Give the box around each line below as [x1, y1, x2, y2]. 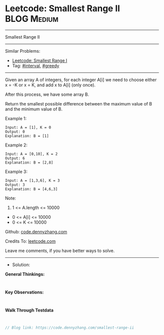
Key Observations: [5, 289, 44, 295]
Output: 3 [5, 182, 25, 187]
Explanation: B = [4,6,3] [5, 187, 58, 191]
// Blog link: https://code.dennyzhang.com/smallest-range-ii [5, 325, 134, 330]
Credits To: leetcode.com [5, 238, 56, 244]
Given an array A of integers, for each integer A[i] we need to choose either [5, 77, 157, 83]
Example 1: [5, 115, 27, 121]
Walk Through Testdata [5, 307, 54, 313]
